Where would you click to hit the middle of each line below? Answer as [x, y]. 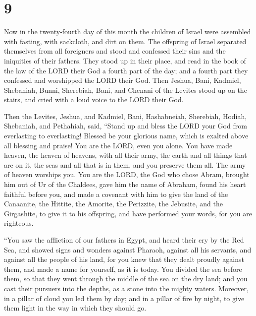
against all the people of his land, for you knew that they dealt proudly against [124, 259]
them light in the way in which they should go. [75, 308]
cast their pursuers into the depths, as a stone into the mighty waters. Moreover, [126, 288]
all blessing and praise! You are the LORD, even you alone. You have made [118, 145]
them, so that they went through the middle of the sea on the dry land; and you [126, 279]
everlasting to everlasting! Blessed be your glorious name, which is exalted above [126, 136]
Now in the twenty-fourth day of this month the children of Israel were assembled [128, 32]
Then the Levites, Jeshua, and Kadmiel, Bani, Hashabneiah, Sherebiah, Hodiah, [126, 116]
